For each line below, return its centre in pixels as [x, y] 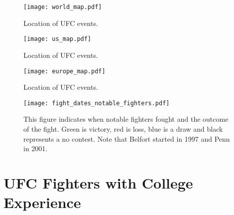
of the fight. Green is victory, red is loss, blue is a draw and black [123, 129]
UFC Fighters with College [98, 182]
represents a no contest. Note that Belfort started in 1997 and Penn [127, 138]
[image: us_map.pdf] [58, 39]
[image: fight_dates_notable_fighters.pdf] [97, 103]
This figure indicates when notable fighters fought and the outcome [126, 119]
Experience [42, 202]
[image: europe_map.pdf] [64, 71]
